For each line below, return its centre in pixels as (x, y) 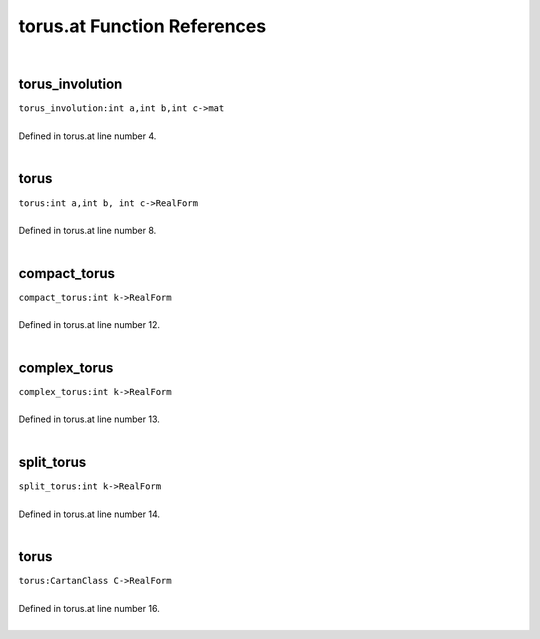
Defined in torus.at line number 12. (89, 325)
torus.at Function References (142, 26)
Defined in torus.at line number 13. (89, 419)
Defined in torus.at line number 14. (89, 514)
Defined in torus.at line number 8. (87, 231)
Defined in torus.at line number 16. (89, 608)
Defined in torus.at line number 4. (87, 136)
